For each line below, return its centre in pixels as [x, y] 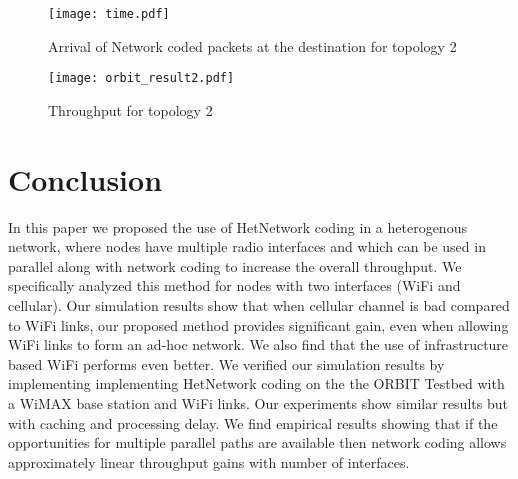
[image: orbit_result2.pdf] [141, 78]
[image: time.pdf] [109, 14]
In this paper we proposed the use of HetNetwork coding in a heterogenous [237, 226]
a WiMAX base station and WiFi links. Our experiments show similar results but [258, 402]
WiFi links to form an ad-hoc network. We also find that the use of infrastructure [258, 344]
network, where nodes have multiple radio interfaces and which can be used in [247, 246]
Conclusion [85, 178]
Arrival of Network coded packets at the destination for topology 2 [252, 45]
